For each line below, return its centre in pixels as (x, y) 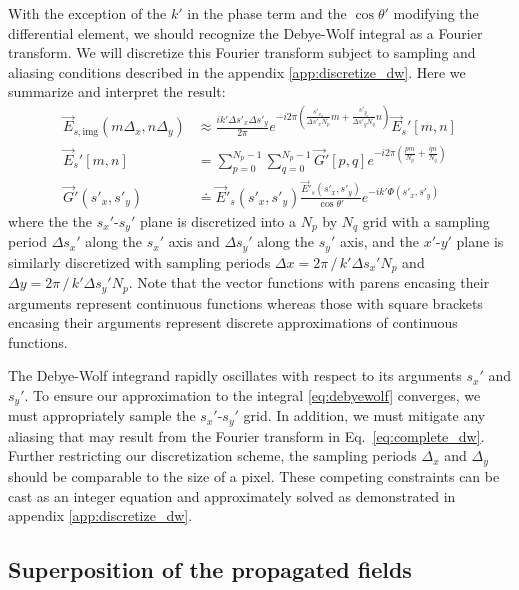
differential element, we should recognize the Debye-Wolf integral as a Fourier (245, 32)
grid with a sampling (426, 220)
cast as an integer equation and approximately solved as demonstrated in (232, 495)
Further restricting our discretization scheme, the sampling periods (212, 455)
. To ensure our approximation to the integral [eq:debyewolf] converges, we (252, 394)
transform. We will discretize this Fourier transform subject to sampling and (242, 52)
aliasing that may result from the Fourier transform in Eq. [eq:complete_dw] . (246, 435)
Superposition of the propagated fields (210, 569)
